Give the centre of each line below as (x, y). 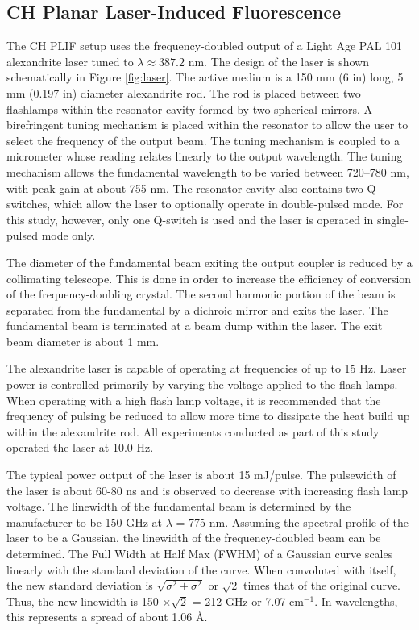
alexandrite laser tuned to (70, 61)
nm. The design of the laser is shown (278, 61)
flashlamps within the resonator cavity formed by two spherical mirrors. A (190, 108)
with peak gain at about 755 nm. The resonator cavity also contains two (185, 188)
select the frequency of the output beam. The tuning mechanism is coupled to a (203, 140)
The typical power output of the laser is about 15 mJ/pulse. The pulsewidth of (201, 475)
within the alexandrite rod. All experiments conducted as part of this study (193, 431)
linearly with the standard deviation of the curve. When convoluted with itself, (201, 569)
